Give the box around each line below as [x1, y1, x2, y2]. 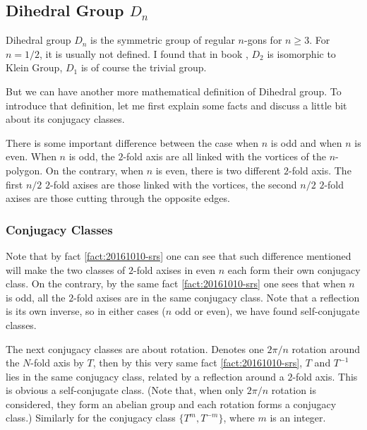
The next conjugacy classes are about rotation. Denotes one [6, 341, 264, 356]
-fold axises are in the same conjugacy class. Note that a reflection [73, 289, 360, 304]
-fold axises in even [133, 262, 216, 277]
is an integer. [270, 410, 326, 425]
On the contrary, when [45, 162, 143, 177]
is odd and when [270, 135, 342, 150]
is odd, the [68, 149, 115, 164]
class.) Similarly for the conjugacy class [6, 410, 176, 425]
